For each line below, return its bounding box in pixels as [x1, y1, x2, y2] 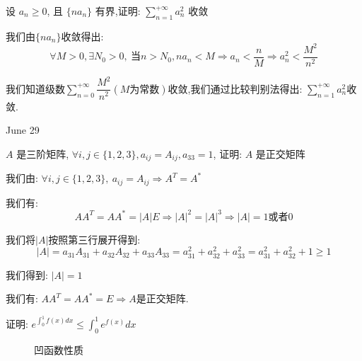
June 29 [6, 122, 40, 137]
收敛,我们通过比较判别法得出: [168, 81, 303, 96]
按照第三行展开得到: [48, 231, 141, 246]
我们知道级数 [6, 81, 65, 96]
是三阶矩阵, [16, 146, 69, 161]
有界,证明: [95, 4, 141, 18]
